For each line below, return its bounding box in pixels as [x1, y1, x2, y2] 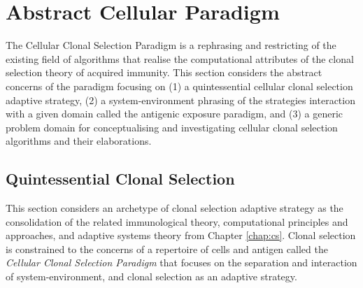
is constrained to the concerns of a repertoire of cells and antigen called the [6, 241, 328, 256]
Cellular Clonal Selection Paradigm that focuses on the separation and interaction [6, 255, 357, 270]
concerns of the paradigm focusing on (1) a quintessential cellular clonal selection [6, 78, 353, 93]
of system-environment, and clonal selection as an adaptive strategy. [6, 269, 297, 284]
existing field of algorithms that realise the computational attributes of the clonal [6, 51, 354, 66]
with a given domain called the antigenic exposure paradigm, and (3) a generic [6, 106, 343, 121]
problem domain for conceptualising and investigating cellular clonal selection [6, 120, 338, 134]
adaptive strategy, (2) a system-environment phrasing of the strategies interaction [6, 92, 355, 107]
